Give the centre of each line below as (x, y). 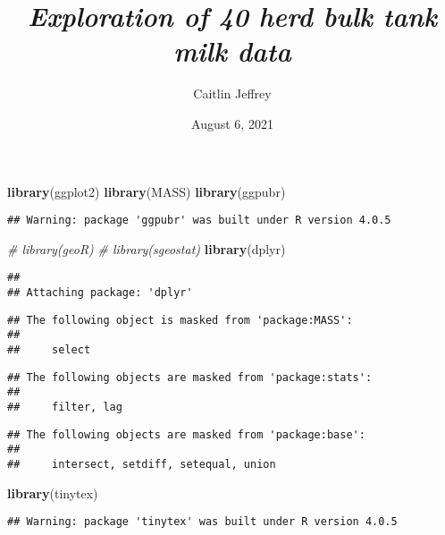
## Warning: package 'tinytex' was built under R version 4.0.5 (202, 522)
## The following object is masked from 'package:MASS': (180, 320)
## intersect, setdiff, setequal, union (142, 464)
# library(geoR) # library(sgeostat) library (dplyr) (147, 248)
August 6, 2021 (232, 123)
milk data (232, 51)
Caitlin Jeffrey (232, 93)
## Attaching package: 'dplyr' (100, 293)
